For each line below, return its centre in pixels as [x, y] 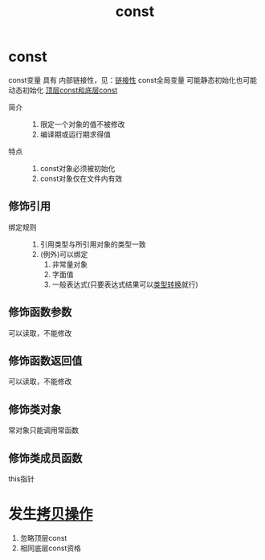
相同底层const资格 [51, 548]
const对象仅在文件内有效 [81, 178]
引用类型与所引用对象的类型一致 [93, 244]
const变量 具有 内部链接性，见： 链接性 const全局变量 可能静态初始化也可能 [133, 80]
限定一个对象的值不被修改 [82, 124]
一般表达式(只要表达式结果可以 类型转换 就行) [125, 284]
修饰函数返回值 [45, 360]
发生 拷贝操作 [51, 515]
